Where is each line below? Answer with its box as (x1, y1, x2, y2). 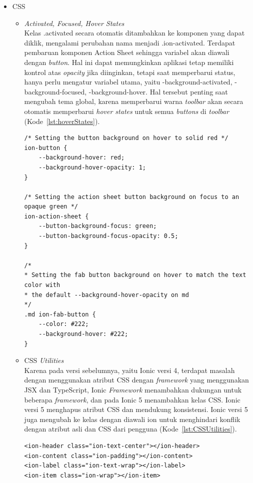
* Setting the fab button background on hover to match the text (24, 271, 246, 279)
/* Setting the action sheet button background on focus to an (24, 193, 239, 200)
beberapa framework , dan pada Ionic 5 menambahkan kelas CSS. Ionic (24, 394, 240, 404)
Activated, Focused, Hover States (24, 17, 124, 28)
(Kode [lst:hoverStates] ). (24, 115, 100, 126)
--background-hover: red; (38, 154, 125, 161)
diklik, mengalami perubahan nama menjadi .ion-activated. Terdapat (24, 37, 235, 47)
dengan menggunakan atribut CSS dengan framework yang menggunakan (24, 374, 249, 385)
